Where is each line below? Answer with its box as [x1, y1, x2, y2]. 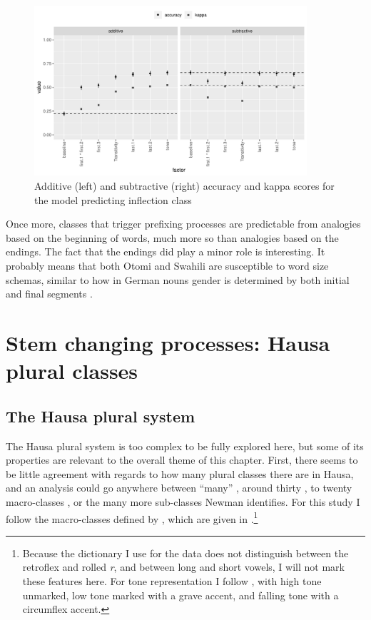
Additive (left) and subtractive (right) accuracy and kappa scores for [34, 178, 335, 193]
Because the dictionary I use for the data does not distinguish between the [22, 545, 349, 560]
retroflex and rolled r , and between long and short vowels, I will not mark [22, 559, 345, 574]
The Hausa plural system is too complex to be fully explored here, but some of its [6, 438, 364, 453]
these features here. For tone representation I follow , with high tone [22, 574, 322, 588]
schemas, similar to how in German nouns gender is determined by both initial [6, 272, 350, 287]
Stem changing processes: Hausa [6, 328, 330, 357]
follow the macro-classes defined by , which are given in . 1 [6, 509, 258, 526]
